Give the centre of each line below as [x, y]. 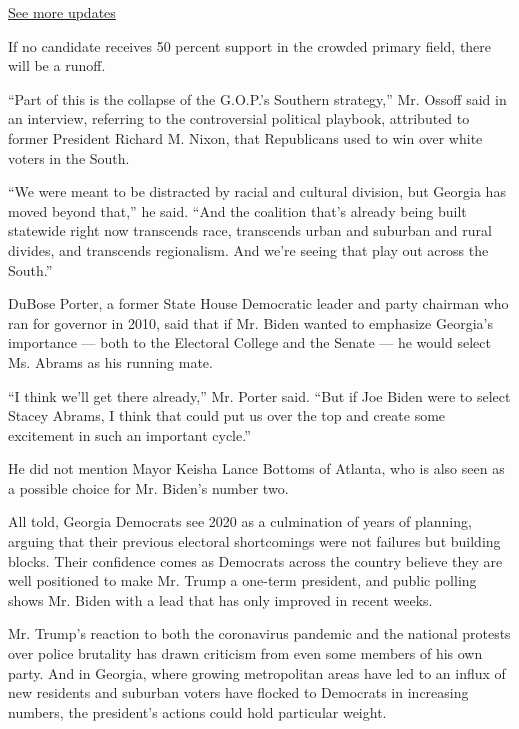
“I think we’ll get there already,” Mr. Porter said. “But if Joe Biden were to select [259, 395]
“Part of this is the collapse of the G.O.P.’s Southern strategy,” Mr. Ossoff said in [257, 98]
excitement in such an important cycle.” [129, 434]
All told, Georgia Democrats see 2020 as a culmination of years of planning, [240, 521]
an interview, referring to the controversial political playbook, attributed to [239, 118]
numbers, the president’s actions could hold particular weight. [197, 711]
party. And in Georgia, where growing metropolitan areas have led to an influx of [257, 672]
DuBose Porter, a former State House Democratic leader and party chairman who [258, 303]
